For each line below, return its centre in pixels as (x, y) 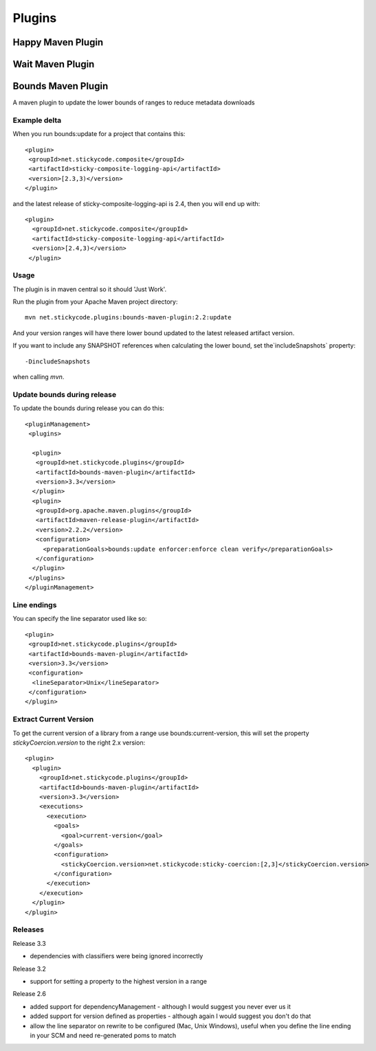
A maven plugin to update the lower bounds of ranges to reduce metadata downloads (134, 102)
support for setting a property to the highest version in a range (119, 981)
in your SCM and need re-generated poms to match (103, 1035)
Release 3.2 (29, 969)
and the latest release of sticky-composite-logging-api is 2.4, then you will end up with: (136, 203)
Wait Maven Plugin (54, 64)
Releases (29, 929)
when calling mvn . (38, 377)
